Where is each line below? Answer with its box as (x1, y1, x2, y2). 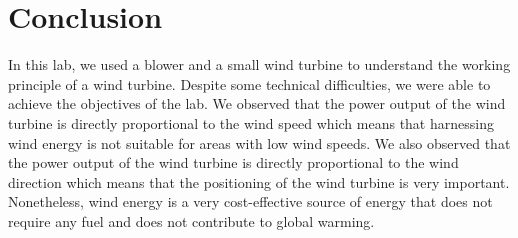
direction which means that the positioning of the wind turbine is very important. (8, 171, 510, 192)
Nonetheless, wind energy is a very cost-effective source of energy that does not (8, 191, 493, 212)
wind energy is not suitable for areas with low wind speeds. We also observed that (8, 132, 511, 153)
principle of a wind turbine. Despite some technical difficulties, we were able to (8, 73, 491, 94)
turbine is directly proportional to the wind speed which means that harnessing (8, 112, 494, 133)
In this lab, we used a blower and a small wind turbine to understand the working (8, 54, 511, 75)
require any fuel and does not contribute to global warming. (8, 210, 375, 231)
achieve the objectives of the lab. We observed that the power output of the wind (8, 93, 506, 114)
